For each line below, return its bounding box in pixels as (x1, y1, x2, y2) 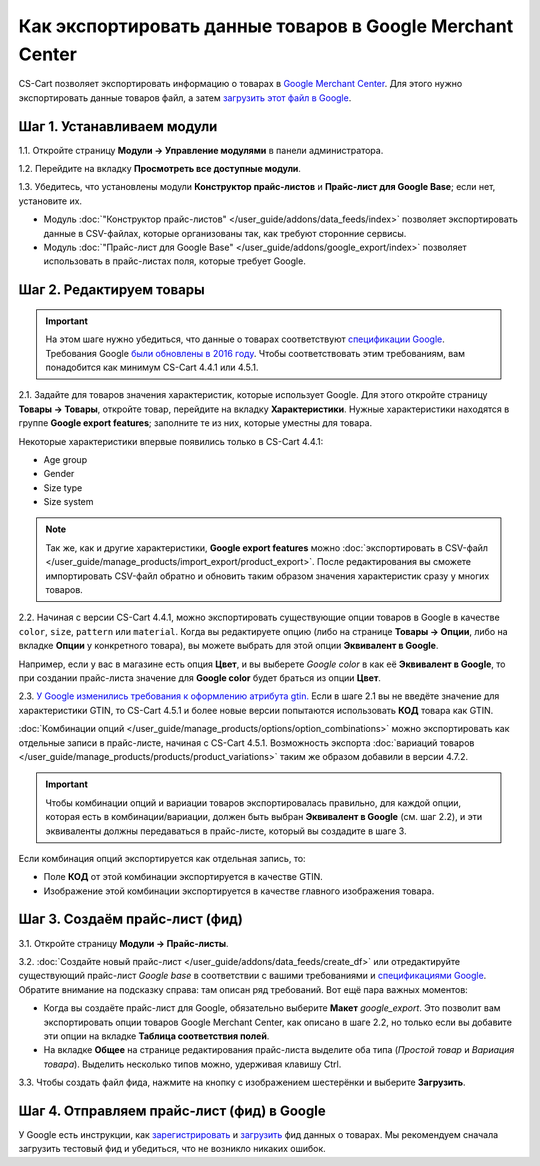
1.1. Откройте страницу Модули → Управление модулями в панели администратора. (18, 144, 384, 156)
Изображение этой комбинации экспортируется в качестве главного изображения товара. (43, 885, 435, 897)
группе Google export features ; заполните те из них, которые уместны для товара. (18, 417, 373, 429)
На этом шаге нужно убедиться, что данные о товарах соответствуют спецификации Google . (45, 333, 445, 345)
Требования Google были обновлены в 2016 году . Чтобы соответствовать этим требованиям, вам (45, 347, 465, 359)
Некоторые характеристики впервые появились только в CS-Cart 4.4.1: (18, 435, 324, 447)
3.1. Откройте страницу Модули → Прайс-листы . (18, 937, 229, 949)
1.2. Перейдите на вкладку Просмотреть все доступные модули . (18, 163, 302, 175)
